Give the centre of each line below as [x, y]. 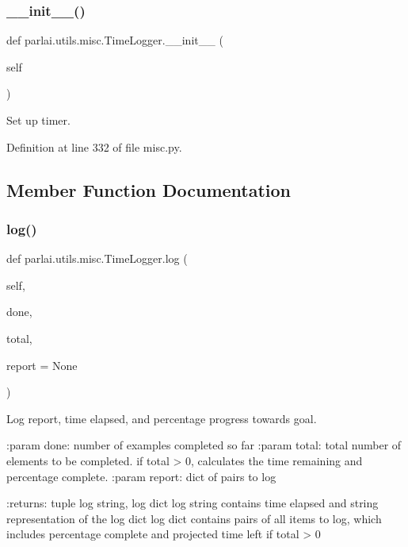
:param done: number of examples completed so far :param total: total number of [204, 445]
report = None [42, 365]
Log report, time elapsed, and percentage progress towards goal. [162, 418]
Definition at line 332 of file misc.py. [94, 146]
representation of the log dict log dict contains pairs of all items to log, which [194, 518]
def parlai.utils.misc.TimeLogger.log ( [97, 258]
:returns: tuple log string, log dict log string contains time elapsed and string [193, 503]
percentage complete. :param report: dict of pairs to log [141, 476]
